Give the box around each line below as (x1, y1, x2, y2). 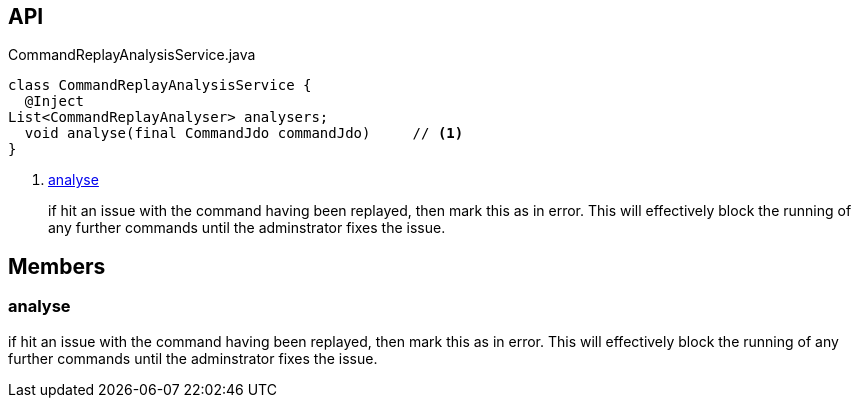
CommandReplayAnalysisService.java (8, 46, 256, 64)
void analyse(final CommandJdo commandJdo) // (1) (24, 125, 464, 142)
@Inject (24, 93, 84, 110)
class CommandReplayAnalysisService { (8, 77, 312, 94)
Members (8, 253, 106, 279)
